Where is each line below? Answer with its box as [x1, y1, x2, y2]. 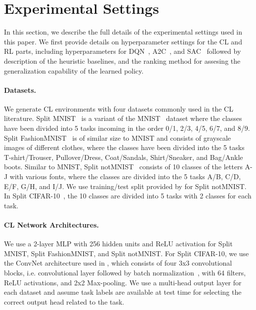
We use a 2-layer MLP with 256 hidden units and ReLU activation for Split [4, 238, 233, 249]
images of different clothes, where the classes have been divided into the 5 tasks [4, 142, 245, 153]
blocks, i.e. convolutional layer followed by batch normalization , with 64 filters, [4, 268, 246, 277]
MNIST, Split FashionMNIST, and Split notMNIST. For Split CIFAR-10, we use [4, 248, 249, 258]
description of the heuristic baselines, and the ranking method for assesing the [4, 55, 241, 66]
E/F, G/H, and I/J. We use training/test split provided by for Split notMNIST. [4, 181, 247, 191]
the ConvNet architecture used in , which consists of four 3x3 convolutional [4, 258, 232, 268]
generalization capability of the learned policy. [4, 65, 144, 76]
